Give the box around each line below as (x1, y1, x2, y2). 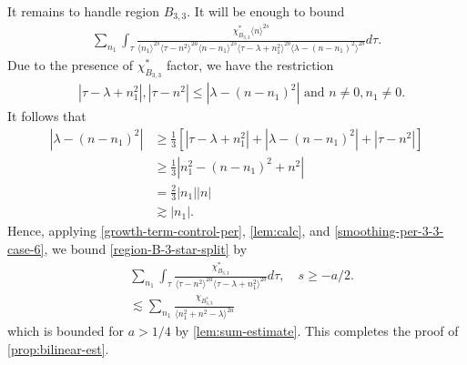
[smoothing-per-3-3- (334, 221, 444, 240)
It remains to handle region (7, 2, 159, 20)
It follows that (7, 106, 86, 126)
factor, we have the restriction (166, 56, 334, 75)
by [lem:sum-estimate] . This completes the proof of (175, 321, 459, 340)
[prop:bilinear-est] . (7, 339, 109, 358)
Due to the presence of (7, 56, 133, 75)
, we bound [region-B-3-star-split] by (44, 239, 248, 258)
